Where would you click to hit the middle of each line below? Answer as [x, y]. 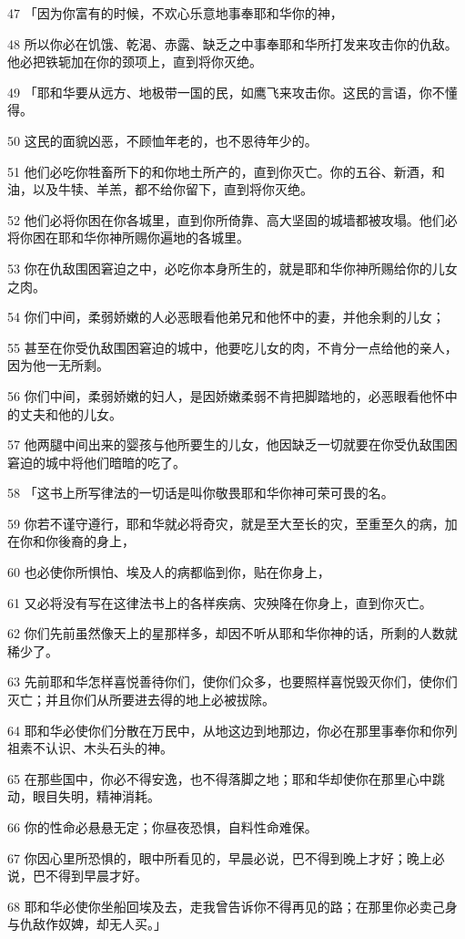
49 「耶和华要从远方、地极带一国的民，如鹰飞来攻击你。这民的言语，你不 [226, 92]
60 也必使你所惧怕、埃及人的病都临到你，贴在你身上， [169, 572]
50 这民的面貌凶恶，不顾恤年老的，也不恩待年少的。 [162, 140]
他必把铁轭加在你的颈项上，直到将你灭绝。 [135, 62]
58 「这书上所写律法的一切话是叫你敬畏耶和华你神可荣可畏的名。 [201, 493]
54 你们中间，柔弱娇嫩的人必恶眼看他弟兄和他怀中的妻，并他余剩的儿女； [226, 317]
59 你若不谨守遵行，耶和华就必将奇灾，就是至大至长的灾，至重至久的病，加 [232, 523]
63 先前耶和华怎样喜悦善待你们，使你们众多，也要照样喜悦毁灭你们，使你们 [232, 681]
